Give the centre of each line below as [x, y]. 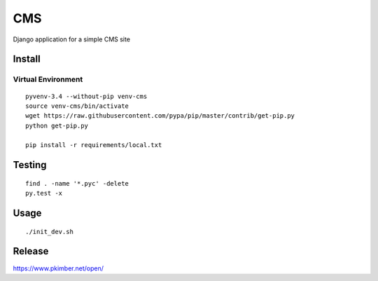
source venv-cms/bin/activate [77, 106]
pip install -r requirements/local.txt [94, 145]
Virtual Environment [48, 79]
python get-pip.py [57, 125]
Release [31, 251]
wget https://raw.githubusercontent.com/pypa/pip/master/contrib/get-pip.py [160, 116]
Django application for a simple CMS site [72, 39]
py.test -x [44, 193]
